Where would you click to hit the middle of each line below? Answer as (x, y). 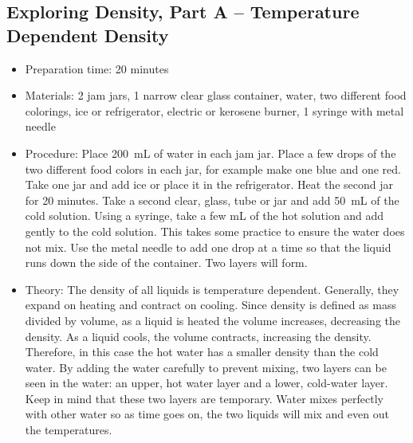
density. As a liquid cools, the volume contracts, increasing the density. (198, 336)
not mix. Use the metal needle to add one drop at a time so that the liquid (208, 247)
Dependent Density (88, 35)
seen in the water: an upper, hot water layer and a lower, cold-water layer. (206, 383)
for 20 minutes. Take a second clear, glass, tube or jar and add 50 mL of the (212, 200)
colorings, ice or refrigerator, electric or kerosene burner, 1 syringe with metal (214, 110)
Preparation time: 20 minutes (97, 68)
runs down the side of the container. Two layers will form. (166, 263)
